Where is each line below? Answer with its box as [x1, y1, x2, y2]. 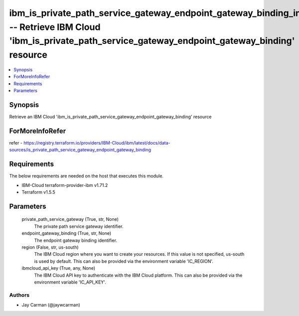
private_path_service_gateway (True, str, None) [21, 216, 119, 222]
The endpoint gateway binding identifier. [34, 237, 117, 243]
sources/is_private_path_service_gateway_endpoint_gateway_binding [9, 147, 151, 153]
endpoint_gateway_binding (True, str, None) [21, 230, 112, 236]
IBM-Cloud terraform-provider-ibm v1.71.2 [21, 182, 108, 188]
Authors [9, 292, 30, 299]
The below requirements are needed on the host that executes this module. [9, 173, 164, 179]
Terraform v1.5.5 [21, 189, 56, 195]
